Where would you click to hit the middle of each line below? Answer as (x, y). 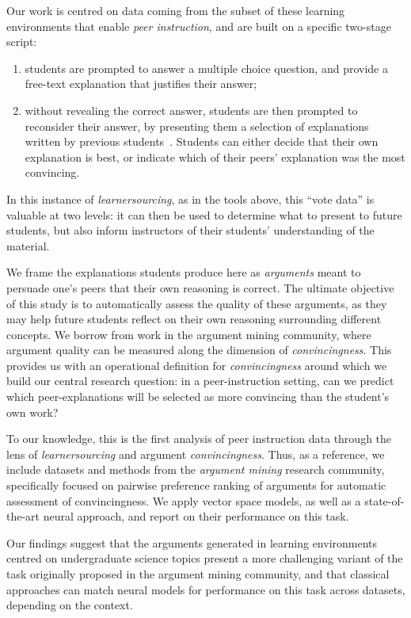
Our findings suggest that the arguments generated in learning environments (192, 542)
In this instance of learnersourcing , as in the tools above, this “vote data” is (190, 198)
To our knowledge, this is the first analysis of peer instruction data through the (199, 439)
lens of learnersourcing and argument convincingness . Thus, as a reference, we (196, 454)
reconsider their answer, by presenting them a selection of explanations (197, 126)
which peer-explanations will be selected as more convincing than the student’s (198, 397)
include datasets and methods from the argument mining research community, (196, 469)
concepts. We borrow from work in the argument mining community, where (189, 334)
